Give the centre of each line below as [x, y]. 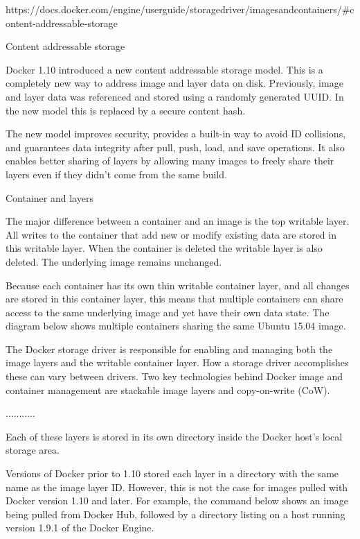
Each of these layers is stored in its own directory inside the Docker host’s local [174, 436]
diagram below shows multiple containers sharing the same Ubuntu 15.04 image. [176, 326]
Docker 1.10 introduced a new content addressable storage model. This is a [164, 69]
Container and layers [49, 197]
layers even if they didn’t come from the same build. [116, 174]
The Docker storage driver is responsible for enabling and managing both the [169, 349]
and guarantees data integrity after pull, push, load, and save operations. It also [175, 147]
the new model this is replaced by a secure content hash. [126, 110]
